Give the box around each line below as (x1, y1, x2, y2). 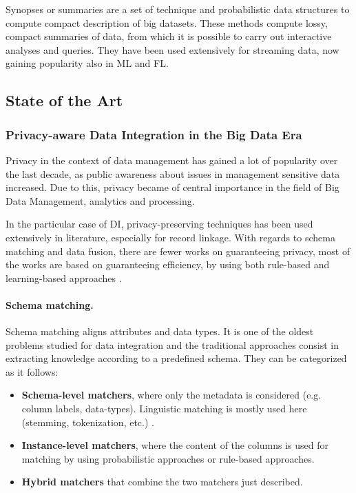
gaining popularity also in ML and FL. (6, 56, 169, 70)
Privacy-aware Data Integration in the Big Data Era (6, 125, 302, 143)
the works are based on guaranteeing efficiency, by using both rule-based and (6, 257, 330, 272)
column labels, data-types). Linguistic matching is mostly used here (21, 401, 307, 416)
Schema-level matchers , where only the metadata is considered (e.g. (21, 388, 322, 402)
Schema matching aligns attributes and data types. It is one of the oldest (6, 324, 314, 339)
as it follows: (6, 364, 59, 379)
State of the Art (6, 90, 123, 111)
